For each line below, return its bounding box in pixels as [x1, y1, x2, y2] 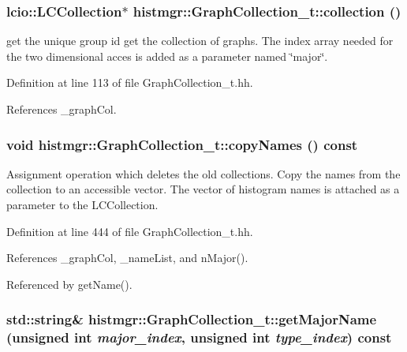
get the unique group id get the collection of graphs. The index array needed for [6, 32, 394, 49]
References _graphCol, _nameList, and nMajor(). [6, 249, 248, 266]
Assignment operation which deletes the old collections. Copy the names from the [6, 165, 401, 182]
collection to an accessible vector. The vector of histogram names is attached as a [6, 181, 400, 197]
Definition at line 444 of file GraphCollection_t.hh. [6, 223, 253, 239]
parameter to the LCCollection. [6, 197, 159, 212]
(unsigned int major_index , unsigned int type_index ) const [6, 328, 392, 347]
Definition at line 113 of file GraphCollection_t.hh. [6, 74, 253, 91]
